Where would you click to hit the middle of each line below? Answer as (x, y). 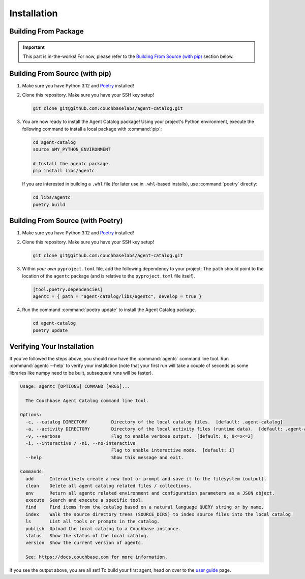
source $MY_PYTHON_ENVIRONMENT (72, 149)
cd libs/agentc (52, 197)
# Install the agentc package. (72, 163)
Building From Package (47, 31)
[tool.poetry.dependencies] (68, 289)
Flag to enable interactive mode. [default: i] (173, 450)
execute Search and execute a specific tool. (85, 500)
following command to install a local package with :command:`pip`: (92, 129)
